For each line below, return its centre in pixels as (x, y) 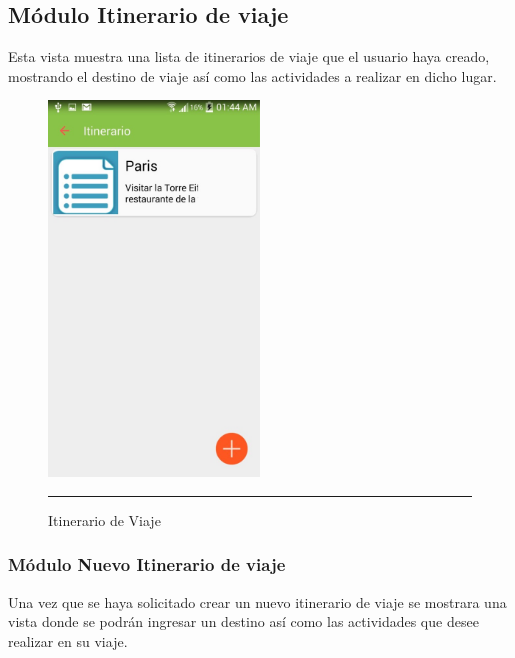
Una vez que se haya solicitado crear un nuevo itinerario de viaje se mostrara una (257, 601)
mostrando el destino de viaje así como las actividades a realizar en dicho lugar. (252, 75)
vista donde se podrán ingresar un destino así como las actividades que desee (243, 621)
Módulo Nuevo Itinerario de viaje (147, 564)
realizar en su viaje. (68, 640)
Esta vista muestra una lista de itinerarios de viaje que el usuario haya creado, (249, 56)
